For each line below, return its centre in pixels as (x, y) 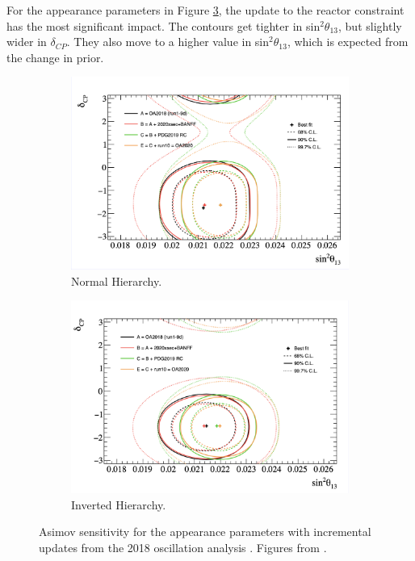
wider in (27, 42)
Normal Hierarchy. (117, 280)
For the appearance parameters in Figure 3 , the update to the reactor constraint (205, 10)
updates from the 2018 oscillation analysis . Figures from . (183, 547)
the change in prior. (55, 57)
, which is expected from (348, 42)
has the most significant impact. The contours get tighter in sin (163, 25)
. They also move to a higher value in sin (168, 42)
